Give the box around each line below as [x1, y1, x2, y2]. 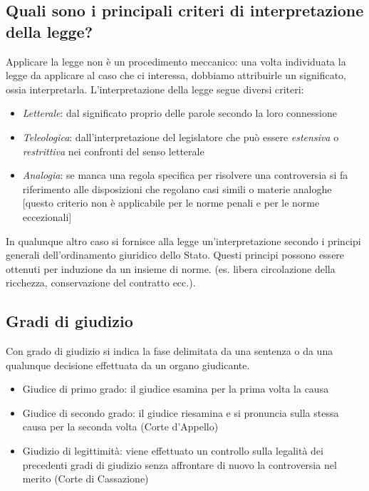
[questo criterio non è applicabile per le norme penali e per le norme [22, 195, 320, 210]
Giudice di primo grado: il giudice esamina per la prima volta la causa [22, 381, 329, 396]
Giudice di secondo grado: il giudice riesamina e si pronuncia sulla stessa [22, 405, 339, 420]
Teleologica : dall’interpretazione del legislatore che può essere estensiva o [22, 129, 339, 144]
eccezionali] [22, 209, 72, 224]
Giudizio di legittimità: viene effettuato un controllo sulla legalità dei [22, 443, 323, 458]
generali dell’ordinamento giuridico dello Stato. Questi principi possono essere [6, 247, 345, 262]
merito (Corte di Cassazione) [22, 471, 149, 486]
